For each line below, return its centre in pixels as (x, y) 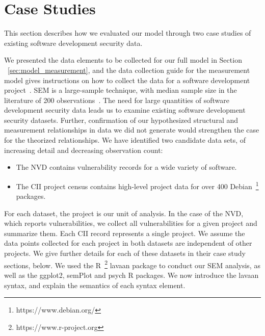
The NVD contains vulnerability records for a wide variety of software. (126, 167)
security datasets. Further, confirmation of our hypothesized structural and (121, 120)
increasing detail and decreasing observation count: (84, 150)
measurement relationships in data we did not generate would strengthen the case (132, 130)
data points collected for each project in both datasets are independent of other (128, 243)
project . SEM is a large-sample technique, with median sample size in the (121, 90)
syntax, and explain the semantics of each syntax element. (95, 285)
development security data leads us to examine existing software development (125, 110)
